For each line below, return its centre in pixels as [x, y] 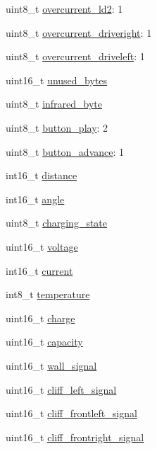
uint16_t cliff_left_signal [61, 389]
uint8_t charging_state [57, 223]
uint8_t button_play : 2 [57, 127]
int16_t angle [35, 199]
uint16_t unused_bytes [57, 80]
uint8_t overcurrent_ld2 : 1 [64, 8]
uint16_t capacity [44, 342]
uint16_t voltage [42, 246]
